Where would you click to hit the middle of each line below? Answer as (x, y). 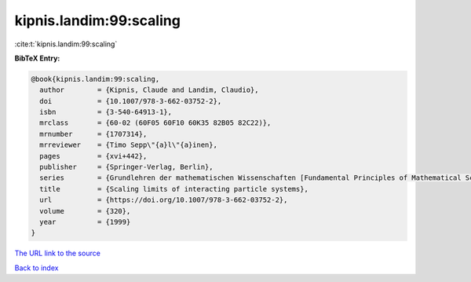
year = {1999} (85, 222)
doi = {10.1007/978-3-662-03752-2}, (131, 101)
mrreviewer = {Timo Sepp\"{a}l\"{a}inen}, (128, 145)
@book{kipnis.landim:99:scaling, (95, 79)
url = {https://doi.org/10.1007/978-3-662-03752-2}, (164, 200)
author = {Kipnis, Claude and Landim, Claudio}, (149, 90)
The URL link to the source (58, 253)
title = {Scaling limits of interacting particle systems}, (174, 189)
